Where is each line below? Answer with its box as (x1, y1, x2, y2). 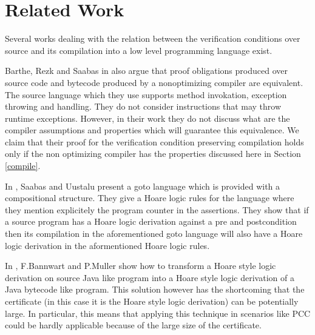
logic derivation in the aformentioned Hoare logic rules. (5, 239, 210, 251)
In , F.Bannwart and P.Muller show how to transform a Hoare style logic (5, 259, 276, 272)
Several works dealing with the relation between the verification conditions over (5, 32, 300, 45)
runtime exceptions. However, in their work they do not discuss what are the (5, 111, 290, 124)
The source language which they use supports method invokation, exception (5, 88, 287, 101)
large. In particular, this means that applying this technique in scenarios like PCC (5, 307, 311, 319)
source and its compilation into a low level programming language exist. (5, 44, 273, 56)
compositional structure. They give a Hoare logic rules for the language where (5, 191, 294, 204)
